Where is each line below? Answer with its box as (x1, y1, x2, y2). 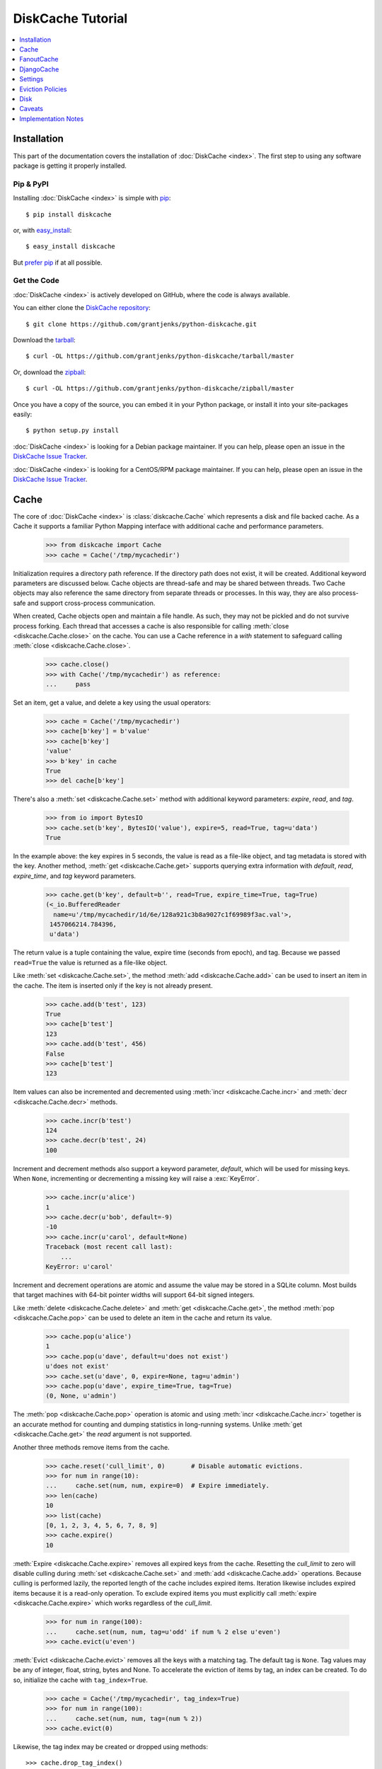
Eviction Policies (19, 85, 67, 93)
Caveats (19, 105, 44, 113)
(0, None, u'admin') (45, 1392, 117, 1400)
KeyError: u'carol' (45, 1262, 113, 1270)
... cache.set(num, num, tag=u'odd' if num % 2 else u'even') (45, 1627, 281, 1636)
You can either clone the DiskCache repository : (13, 304, 151, 312)
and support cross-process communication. (27, 599, 156, 607)
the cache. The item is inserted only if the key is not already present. (13, 981, 213, 990)
